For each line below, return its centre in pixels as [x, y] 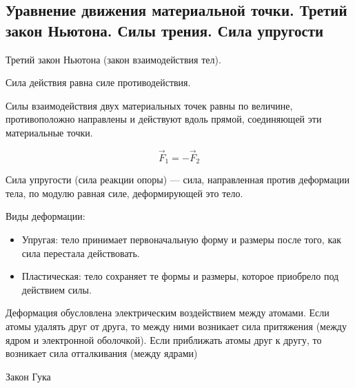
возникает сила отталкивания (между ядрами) [102, 353]
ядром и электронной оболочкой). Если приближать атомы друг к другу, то [164, 339]
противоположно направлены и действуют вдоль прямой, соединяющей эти [164, 119]
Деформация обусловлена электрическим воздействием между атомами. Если [168, 313]
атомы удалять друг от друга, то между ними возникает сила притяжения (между [176, 326]
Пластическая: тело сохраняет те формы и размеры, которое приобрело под [180, 276]
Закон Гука [28, 376]
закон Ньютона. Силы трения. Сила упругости [165, 30]
